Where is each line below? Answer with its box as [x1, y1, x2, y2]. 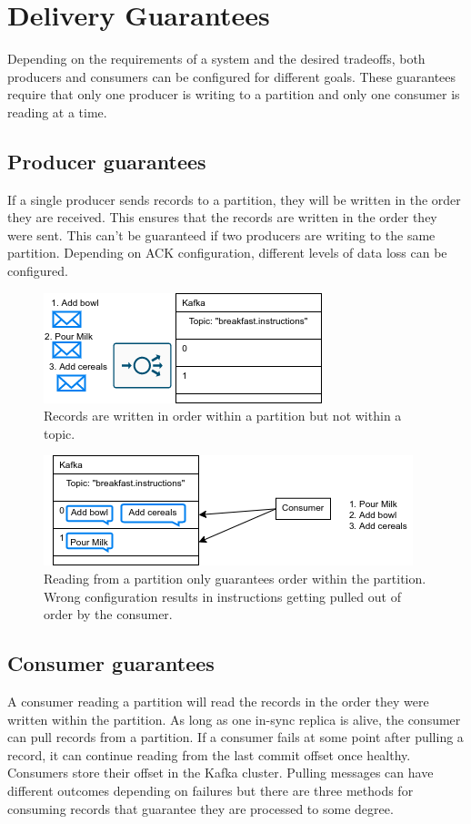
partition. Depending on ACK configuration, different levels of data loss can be [7, 243, 447, 262]
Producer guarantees [7, 147, 206, 175]
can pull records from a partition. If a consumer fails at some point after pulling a [7, 727, 464, 747]
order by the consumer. [44, 605, 173, 624]
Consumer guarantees [7, 649, 215, 677]
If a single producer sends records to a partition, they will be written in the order [7, 189, 461, 209]
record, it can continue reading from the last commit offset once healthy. [7, 745, 411, 764]
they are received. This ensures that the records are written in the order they [7, 208, 437, 227]
